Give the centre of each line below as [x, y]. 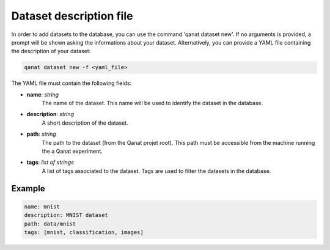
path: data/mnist [50, 224]
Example [28, 189]
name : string [43, 94]
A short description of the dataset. [85, 123]
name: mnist [42, 207]
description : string [50, 114]
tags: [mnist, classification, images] [84, 232]
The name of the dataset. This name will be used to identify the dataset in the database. [152, 103]
